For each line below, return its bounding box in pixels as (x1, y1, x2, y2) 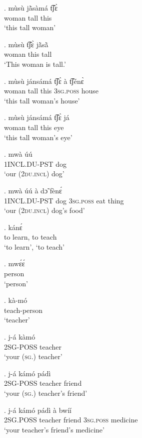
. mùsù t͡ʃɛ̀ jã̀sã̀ (4, 39, 48, 49)
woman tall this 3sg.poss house (4, 85, 98, 96)
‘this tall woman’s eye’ (4, 132, 72, 142)
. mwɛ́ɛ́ (4, 258, 25, 269)
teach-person (4, 304, 43, 315)
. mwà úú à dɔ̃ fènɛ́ (4, 185, 62, 195)
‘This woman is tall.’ (4, 58, 66, 69)
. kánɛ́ (4, 222, 22, 232)
